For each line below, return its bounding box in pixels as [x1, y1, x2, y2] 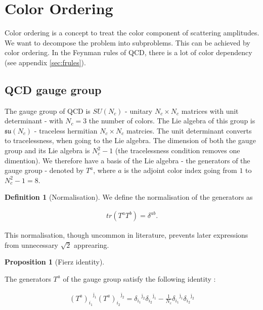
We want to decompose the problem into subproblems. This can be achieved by [5, 37, 250, 48]
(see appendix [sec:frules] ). [5, 57, 86, 67]
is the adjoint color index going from [124, 165, 237, 175]
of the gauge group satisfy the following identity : [63, 273, 216, 284]
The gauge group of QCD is [5, 105, 91, 116]
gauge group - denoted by [5, 165, 84, 175]
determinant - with [5, 115, 63, 126]
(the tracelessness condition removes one [115, 145, 240, 156]
